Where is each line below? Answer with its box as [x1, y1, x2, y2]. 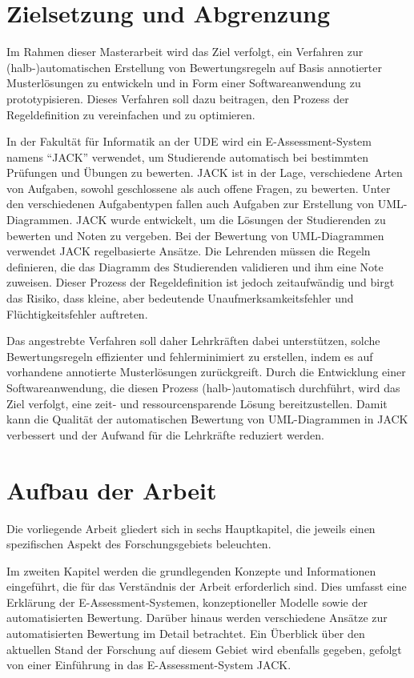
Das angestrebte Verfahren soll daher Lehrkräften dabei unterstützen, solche [6, 332, 380, 349]
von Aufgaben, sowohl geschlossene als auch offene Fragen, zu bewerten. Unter [6, 179, 391, 196]
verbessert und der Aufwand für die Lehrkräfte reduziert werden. [6, 426, 325, 443]
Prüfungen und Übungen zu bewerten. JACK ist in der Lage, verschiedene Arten [6, 164, 403, 181]
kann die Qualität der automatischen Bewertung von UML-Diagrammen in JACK [6, 411, 408, 427]
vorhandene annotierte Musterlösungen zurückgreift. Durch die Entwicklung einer [6, 363, 406, 380]
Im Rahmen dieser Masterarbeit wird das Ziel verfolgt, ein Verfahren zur [6, 43, 364, 60]
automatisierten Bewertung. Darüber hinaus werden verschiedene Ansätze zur [6, 609, 388, 626]
